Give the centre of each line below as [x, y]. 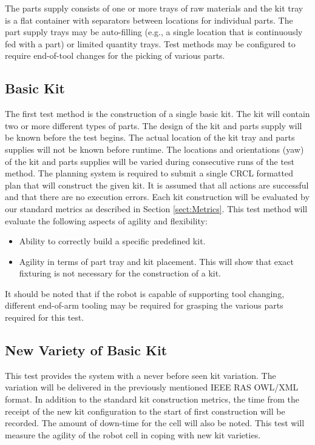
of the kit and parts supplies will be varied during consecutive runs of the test [150, 161]
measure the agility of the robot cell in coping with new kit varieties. [133, 434]
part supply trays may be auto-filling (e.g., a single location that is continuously [154, 32]
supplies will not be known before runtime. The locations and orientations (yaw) [154, 149]
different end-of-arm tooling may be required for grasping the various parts [144, 305]
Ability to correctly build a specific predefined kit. [112, 241]
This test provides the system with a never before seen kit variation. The [141, 375]
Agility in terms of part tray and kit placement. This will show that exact [157, 261]
